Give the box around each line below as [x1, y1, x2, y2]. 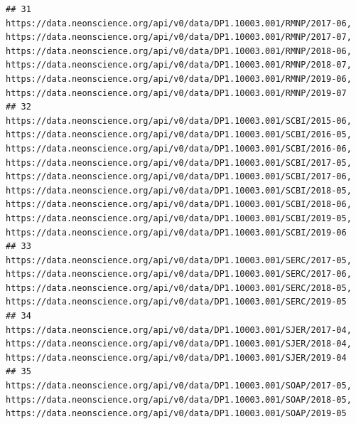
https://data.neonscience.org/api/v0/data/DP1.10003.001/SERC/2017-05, [6, 255, 352, 265]
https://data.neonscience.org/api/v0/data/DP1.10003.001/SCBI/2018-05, [6, 185, 352, 196]
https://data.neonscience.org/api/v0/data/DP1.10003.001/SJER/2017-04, [6, 324, 352, 335]
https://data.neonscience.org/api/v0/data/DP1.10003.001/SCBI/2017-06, [6, 171, 352, 182]
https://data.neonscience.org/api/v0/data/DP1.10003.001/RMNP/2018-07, [6, 60, 352, 70]
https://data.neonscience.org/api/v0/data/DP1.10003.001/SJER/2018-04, [6, 339, 352, 349]
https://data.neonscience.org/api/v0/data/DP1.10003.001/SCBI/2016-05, [6, 129, 352, 140]
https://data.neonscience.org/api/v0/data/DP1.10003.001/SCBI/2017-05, [6, 157, 352, 168]
